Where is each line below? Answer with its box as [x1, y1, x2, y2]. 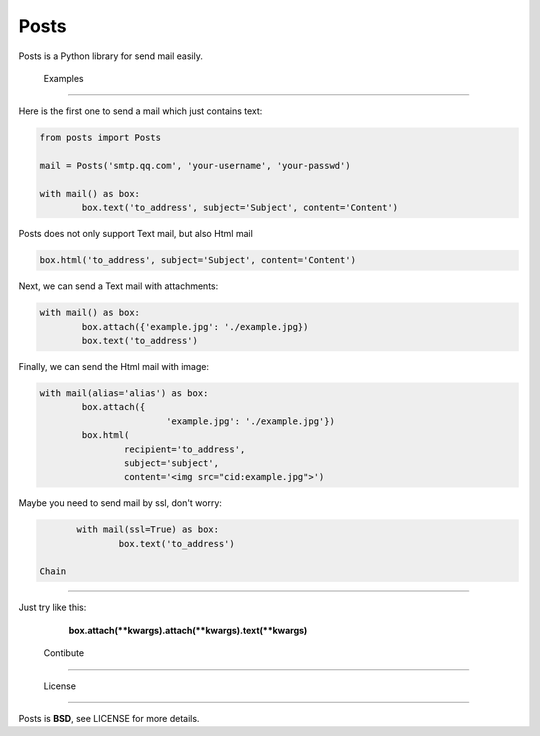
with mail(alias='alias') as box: [39, 387, 209, 399]
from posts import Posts [39, 132, 162, 144]
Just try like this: [18, 601, 87, 614]
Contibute [43, 647, 85, 659]
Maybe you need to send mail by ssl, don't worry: [18, 497, 222, 509]
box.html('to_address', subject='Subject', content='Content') [39, 255, 357, 266]
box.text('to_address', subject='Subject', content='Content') [81, 202, 399, 214]
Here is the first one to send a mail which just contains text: [18, 105, 263, 117]
